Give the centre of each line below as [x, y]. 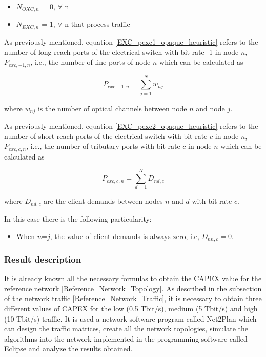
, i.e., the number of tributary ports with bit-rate [103, 146]
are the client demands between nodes [103, 201]
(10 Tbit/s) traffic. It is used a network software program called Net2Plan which [130, 318]
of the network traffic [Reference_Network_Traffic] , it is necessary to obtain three [133, 298]
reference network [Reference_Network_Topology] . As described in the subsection [133, 288]
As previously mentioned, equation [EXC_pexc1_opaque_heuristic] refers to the [131, 41]
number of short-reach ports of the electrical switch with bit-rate [106, 136]
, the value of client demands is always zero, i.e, [125, 236]
